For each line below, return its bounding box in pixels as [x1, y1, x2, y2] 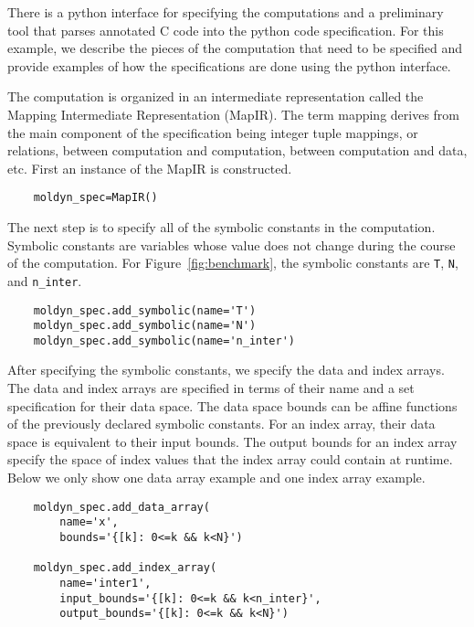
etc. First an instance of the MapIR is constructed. [7, 158, 292, 177]
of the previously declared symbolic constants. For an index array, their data [7, 414, 436, 433]
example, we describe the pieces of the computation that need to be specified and [7, 38, 463, 58]
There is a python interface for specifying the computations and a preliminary [7, 3, 444, 21]
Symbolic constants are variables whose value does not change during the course [7, 235, 456, 254]
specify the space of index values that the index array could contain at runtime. [7, 450, 453, 469]
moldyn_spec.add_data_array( [33, 500, 210, 514]
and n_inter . [7, 271, 82, 290]
